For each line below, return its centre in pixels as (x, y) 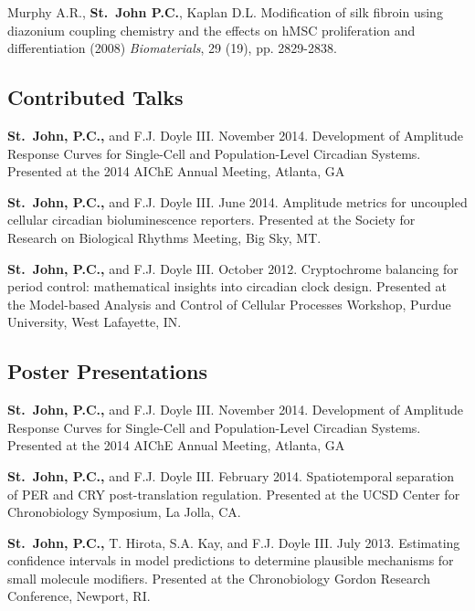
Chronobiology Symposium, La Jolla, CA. (124, 512)
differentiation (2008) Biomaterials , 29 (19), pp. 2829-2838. (172, 48)
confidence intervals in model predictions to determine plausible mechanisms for (231, 560)
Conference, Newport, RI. (79, 596)
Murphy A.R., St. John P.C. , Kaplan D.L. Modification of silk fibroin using (225, 12)
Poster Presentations (108, 371)
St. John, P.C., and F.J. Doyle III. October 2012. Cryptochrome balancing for (233, 268)
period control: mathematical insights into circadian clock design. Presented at (227, 286)
